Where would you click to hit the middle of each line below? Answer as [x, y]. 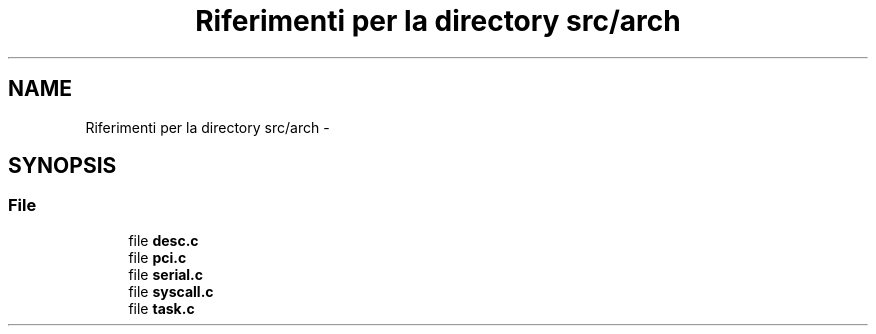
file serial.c [166, 274]
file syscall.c [171, 291]
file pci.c [157, 257]
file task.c [161, 308]
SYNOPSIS [62, 166]
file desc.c [163, 240]
